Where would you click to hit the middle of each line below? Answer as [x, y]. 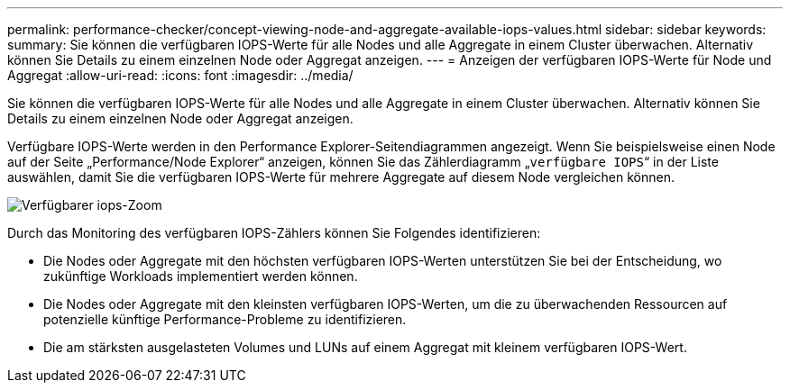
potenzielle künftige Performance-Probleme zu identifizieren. [225, 319]
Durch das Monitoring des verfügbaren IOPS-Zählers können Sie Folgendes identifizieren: [274, 233]
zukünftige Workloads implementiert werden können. [201, 276]
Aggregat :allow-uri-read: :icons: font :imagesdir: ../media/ [180, 75]
